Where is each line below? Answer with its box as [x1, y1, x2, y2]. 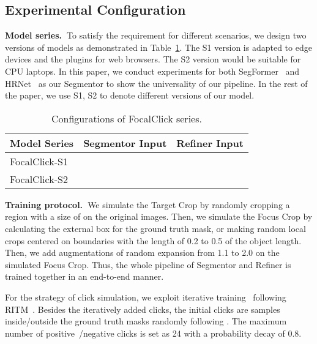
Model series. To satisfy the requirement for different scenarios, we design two [5, 29, 307, 42]
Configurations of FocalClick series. [51, 111, 202, 125]
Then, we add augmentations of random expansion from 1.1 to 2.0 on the [5, 246, 280, 259]
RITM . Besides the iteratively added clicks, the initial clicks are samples [5, 302, 280, 315]
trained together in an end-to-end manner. [5, 270, 164, 283]
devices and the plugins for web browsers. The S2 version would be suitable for [5, 53, 301, 65]
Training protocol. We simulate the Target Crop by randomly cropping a [5, 198, 290, 211]
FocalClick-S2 [10, 171, 68, 186]
